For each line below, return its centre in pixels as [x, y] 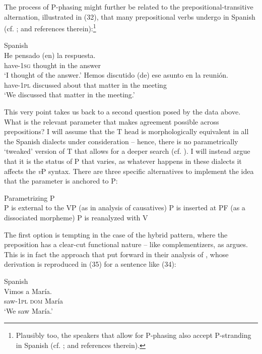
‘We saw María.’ [28, 310]
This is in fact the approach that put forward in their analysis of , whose [116, 254]
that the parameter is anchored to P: [61, 181]
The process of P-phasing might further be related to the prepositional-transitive [129, 7]
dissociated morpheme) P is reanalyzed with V [76, 217]
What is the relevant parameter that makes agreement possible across [112, 121]
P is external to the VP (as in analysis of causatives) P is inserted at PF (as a [125, 208]
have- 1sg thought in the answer [53, 65]
